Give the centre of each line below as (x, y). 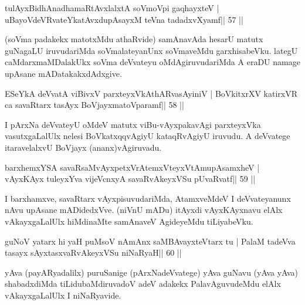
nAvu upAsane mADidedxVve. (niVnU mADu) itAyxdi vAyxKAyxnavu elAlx (144, 210)
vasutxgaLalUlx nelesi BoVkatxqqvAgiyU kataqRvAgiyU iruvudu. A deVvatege (148, 136)
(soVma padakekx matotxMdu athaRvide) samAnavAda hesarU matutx (134, 39)
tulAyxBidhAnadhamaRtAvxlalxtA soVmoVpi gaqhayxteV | (112, 8)
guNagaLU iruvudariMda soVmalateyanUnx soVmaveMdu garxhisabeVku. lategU (151, 50)
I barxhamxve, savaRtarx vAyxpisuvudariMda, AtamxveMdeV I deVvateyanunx (148, 198)
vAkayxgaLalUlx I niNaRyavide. (63, 295)
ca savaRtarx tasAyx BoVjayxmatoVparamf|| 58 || (94, 105)
